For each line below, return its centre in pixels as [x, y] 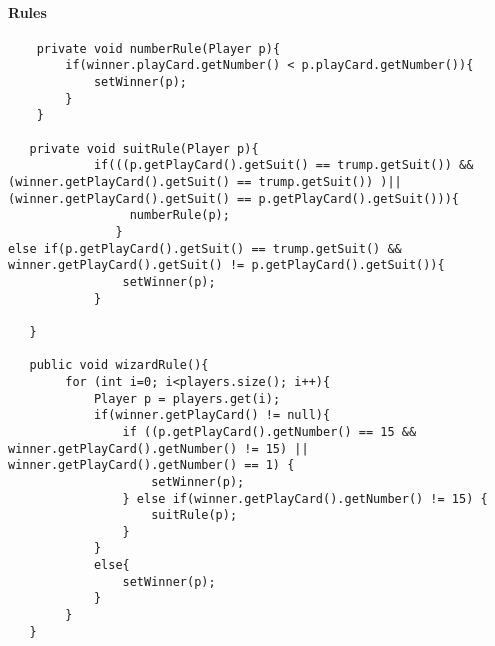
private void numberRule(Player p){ [158, 48]
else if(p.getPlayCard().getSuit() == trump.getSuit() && [205, 248]
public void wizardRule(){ [119, 365]
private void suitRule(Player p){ [144, 148]
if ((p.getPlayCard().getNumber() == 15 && [269, 431]
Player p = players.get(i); [187, 398]
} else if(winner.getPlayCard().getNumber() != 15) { [305, 498]
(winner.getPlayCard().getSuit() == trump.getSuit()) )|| [205, 182]
